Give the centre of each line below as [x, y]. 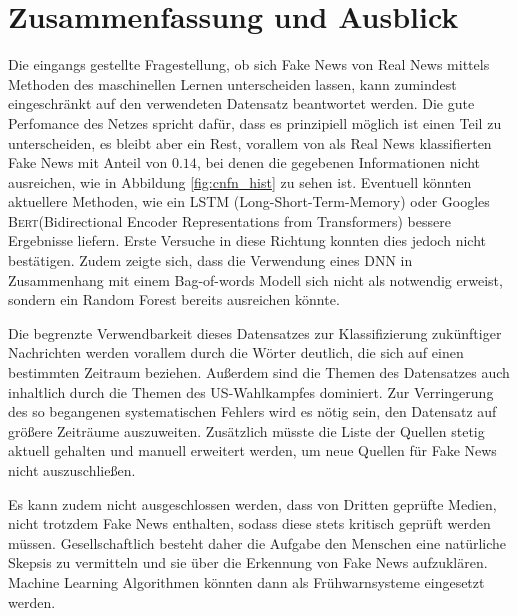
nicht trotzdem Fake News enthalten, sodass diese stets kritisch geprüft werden [249, 523]
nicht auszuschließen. [72, 470]
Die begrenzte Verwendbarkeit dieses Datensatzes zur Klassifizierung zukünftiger [255, 332]
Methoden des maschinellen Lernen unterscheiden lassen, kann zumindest [232, 83]
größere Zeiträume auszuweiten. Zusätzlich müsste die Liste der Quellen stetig [246, 430]
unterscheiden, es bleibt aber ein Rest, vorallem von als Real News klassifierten [250, 142]
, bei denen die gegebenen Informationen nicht [338, 162]
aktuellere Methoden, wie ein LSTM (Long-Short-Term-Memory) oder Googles [249, 201]
